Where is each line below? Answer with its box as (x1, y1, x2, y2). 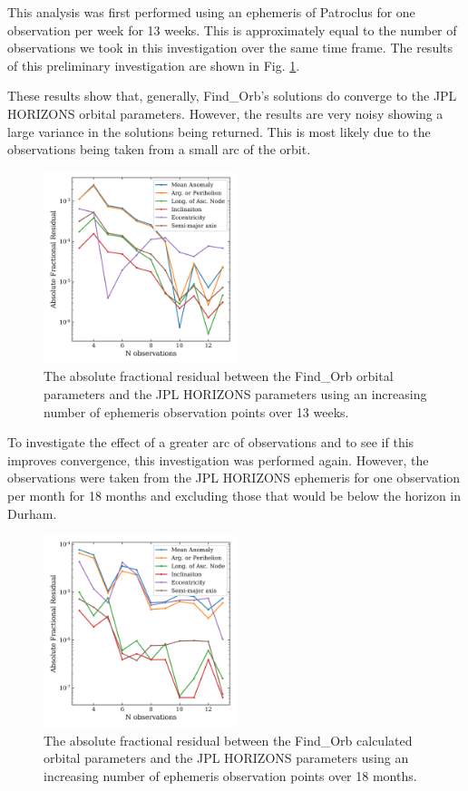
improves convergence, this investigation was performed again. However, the (7, 450, 429, 469)
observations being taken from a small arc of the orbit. (7, 140, 311, 159)
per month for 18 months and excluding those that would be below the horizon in (7, 485, 462, 504)
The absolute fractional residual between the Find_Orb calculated (44, 730, 413, 749)
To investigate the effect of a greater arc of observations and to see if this (7, 433, 414, 452)
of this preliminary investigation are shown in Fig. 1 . (7, 55, 300, 74)
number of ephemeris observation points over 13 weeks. (44, 402, 349, 421)
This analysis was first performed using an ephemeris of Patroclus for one (7, 3, 415, 21)
